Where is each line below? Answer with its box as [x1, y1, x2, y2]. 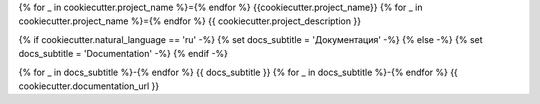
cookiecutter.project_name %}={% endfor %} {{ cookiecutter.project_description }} [18, 15, 362, 27]
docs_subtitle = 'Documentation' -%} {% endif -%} [18, 48, 229, 60]
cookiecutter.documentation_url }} [18, 80, 160, 92]
